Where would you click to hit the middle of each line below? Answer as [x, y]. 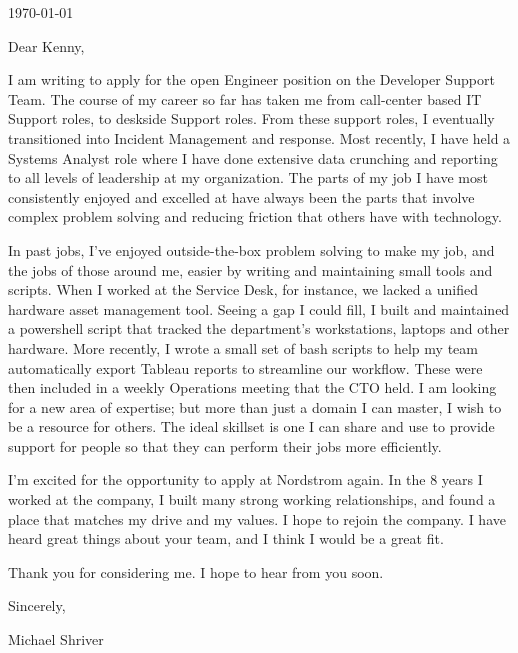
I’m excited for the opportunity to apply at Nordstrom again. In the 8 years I [245, 479]
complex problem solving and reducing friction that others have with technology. [255, 216]
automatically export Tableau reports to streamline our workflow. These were [245, 367]
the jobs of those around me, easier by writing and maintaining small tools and [250, 269]
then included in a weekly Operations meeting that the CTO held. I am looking [252, 387]
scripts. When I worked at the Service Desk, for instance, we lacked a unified [243, 289]
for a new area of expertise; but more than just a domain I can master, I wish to [255, 406]
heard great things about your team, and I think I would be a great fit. [226, 538]
